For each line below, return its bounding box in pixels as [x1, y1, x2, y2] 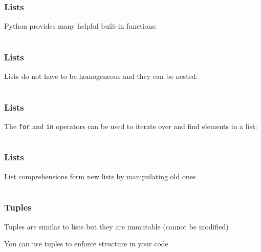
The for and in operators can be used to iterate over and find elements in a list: [4, 120, 257, 131]
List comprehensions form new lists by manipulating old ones [4, 171, 196, 181]
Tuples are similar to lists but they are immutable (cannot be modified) [4, 221, 229, 232]
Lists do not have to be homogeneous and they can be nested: [4, 71, 198, 81]
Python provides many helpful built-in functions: [4, 20, 157, 31]
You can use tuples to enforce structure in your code [4, 238, 168, 249]
